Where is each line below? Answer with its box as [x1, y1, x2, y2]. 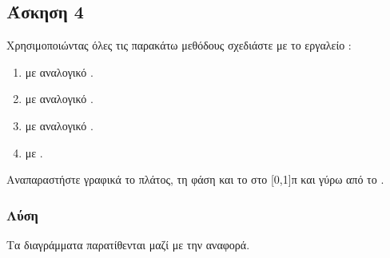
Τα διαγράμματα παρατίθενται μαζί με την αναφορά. [6, 236, 250, 252]
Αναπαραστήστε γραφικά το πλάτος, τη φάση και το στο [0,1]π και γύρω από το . [6, 171, 384, 188]
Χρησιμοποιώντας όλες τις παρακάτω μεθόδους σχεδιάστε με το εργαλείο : [6, 37, 352, 54]
